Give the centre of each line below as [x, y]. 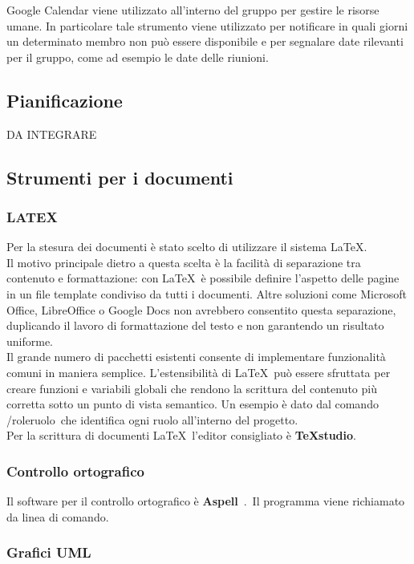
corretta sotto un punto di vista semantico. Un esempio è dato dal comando [193, 404]
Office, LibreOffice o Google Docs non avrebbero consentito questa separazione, [201, 309]
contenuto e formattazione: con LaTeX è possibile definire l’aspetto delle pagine [203, 278]
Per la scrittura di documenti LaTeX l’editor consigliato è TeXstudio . [181, 435]
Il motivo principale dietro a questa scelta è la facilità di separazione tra [184, 262]
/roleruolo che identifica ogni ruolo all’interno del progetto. [152, 419]
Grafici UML [49, 552]
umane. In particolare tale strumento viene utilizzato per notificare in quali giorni [207, 25]
